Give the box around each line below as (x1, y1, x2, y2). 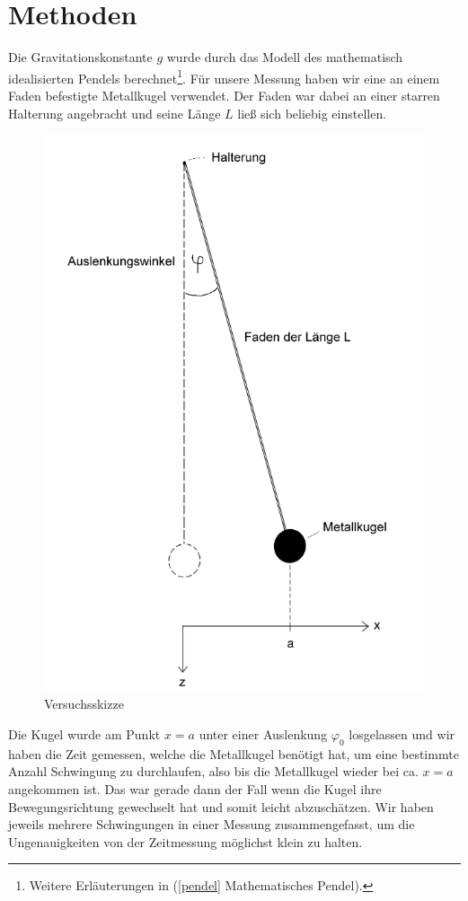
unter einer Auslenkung (199, 725, 328, 744)
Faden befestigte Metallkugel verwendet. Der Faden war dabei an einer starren (8, 85, 440, 104)
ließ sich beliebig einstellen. (237, 103, 387, 122)
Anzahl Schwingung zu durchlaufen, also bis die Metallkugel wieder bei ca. (8, 762, 419, 781)
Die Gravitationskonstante (8, 48, 153, 66)
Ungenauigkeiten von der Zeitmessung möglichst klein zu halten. (8, 832, 363, 851)
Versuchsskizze (44, 694, 124, 713)
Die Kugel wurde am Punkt (8, 725, 161, 744)
